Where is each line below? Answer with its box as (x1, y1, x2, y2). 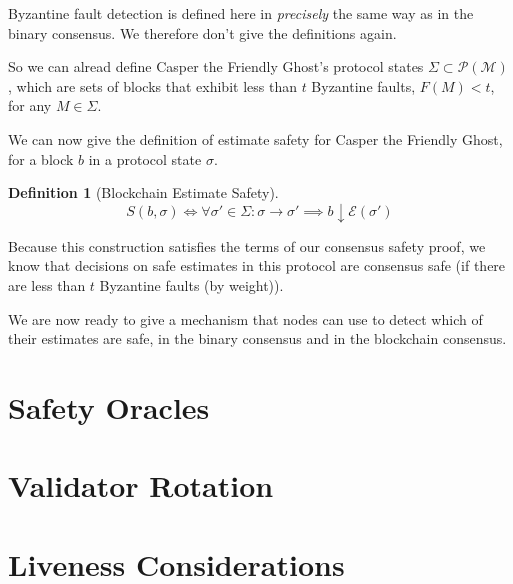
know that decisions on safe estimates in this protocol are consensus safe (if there (8, 255, 506, 276)
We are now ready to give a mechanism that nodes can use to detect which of (8, 308, 483, 329)
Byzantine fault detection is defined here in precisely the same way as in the (8, 3, 474, 23)
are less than (8, 274, 86, 295)
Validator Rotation (8, 465, 274, 506)
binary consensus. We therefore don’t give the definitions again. (8, 22, 397, 43)
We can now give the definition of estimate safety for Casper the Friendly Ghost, (8, 128, 503, 149)
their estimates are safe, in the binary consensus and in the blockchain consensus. (8, 328, 507, 349)
